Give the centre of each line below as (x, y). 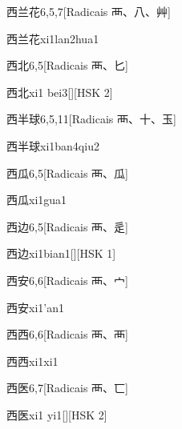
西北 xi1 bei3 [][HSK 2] (60, 92)
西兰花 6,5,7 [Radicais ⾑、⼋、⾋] (89, 11)
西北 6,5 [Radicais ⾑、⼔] (67, 65)
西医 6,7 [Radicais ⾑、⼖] (67, 388)
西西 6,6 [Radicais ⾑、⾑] (67, 334)
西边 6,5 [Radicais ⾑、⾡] (67, 226)
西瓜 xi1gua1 (37, 200)
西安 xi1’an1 (35, 307)
